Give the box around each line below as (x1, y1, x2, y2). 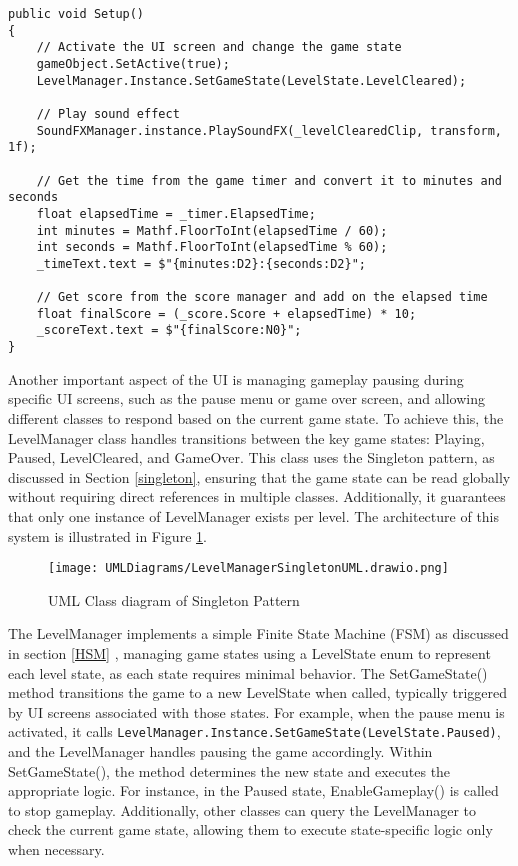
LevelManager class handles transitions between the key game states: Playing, (8, 427, 485, 448)
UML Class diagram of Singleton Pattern (48, 589, 300, 610)
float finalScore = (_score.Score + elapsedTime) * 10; (36, 306, 417, 321)
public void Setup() (8, 7, 145, 21)
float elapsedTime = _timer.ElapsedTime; (36, 206, 316, 221)
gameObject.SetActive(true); (36, 56, 230, 71)
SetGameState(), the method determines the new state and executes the (8, 760, 451, 781)
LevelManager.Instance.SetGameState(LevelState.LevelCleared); (36, 73, 467, 88)
